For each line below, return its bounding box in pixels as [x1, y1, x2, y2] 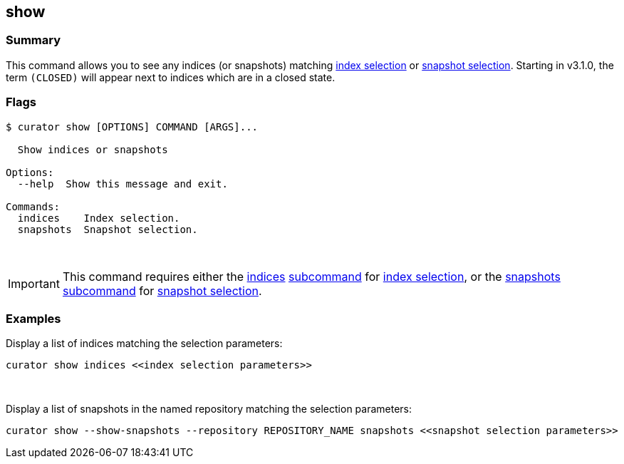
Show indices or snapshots [17, 143, 168, 155]
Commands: [6, 200, 60, 212]
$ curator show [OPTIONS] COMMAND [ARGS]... [6, 120, 259, 133]
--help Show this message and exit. [17, 177, 228, 190]
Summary [6, 33, 61, 48]
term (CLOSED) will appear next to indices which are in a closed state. [6, 71, 336, 83]
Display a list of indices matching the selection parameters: [6, 337, 283, 350]
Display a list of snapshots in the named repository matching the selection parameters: [6, 403, 412, 416]
